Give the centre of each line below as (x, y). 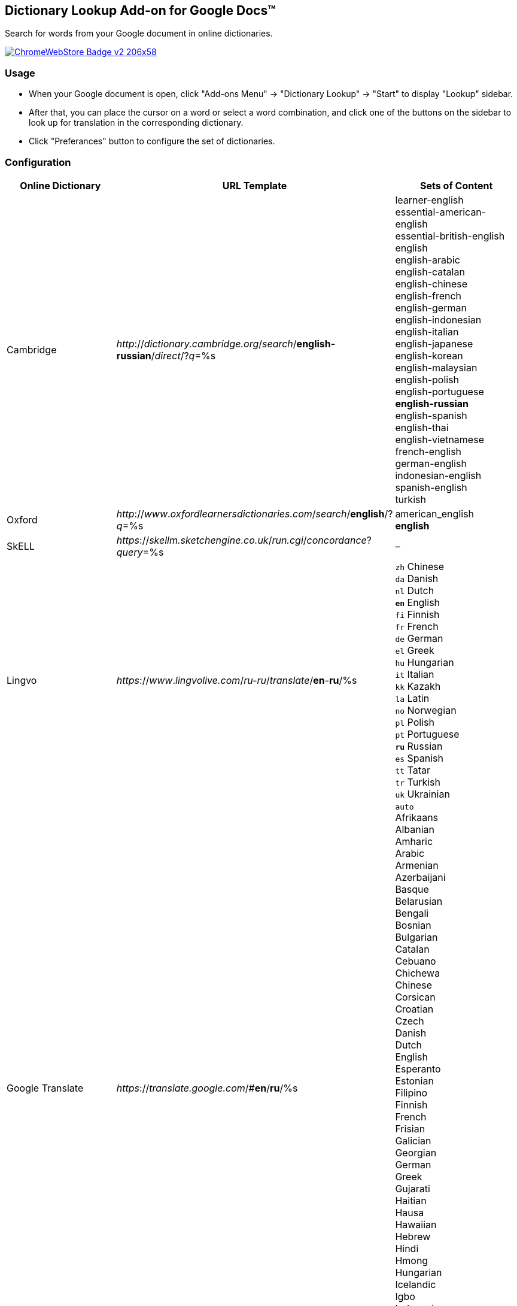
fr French (417, 626)
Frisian (410, 1128)
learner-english (429, 200)
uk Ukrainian (422, 794)
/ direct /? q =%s (183, 355)
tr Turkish (418, 782)
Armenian (417, 865)
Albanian (415, 829)
